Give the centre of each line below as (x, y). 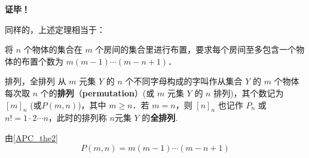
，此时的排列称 (77, 118)
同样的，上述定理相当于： (55, 29)
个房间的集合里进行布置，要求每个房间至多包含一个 (196, 49)
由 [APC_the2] (31, 137)
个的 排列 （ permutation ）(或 (97, 92)
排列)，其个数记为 (249, 92)
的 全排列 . (160, 118)
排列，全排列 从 (36, 81)
